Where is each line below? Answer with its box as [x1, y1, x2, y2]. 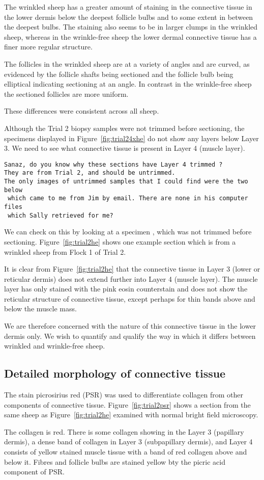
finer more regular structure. [4, 41, 93, 52]
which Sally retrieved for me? [8, 211, 113, 219]
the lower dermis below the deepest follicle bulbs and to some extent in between [4, 11, 253, 22]
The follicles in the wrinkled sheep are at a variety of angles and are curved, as [4, 58, 250, 69]
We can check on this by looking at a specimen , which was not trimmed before [4, 226, 252, 237]
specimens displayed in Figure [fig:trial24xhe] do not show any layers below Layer [4, 132, 259, 143]
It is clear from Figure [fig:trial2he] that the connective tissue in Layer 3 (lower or [4, 263, 260, 274]
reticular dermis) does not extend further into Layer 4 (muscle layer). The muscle [4, 273, 258, 284]
